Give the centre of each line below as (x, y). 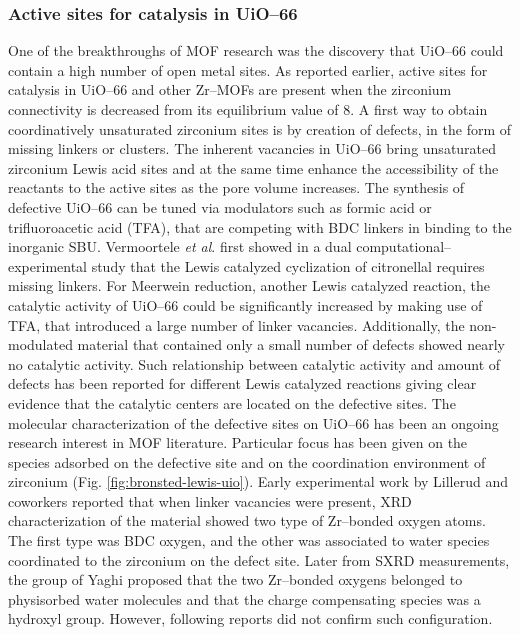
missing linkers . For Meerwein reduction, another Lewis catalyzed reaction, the (249, 285)
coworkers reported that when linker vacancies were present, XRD (210, 500)
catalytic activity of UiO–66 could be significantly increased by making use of (245, 304)
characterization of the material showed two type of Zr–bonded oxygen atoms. (247, 520)
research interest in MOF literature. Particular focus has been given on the (238, 442)
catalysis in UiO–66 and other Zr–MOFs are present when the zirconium (230, 89)
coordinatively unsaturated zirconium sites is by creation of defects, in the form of (260, 128)
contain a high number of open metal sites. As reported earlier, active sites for (248, 69)
